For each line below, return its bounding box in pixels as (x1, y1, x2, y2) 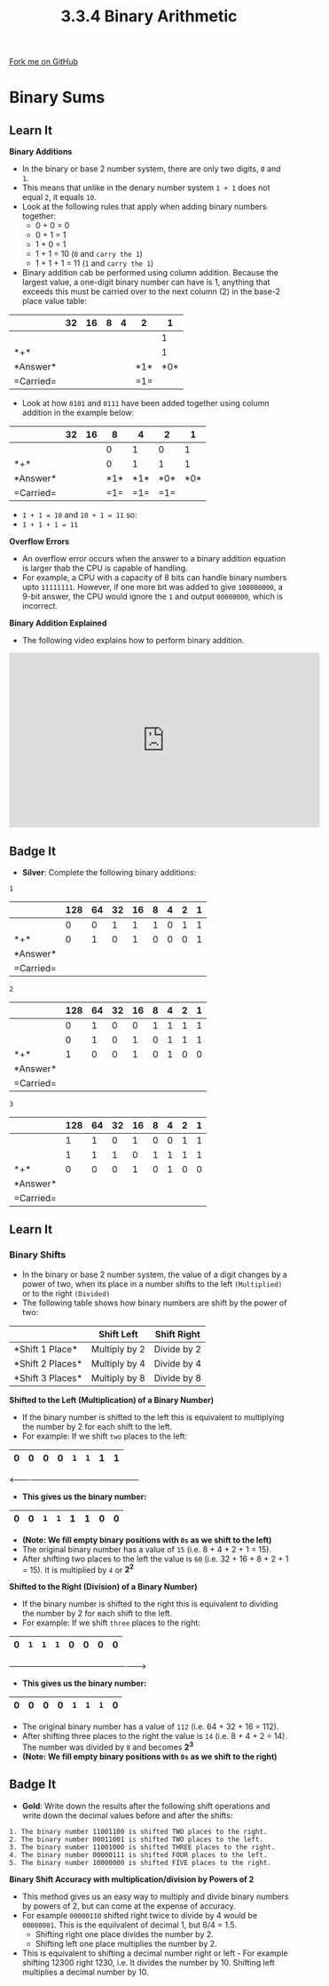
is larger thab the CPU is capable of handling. (21, 562, 188, 574)
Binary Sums (9, 87, 106, 108)
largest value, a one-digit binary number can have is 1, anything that (21, 277, 270, 288)
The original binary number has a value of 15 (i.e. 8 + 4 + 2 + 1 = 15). (21, 1543, 272, 1554)
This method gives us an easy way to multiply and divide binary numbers (21, 1891, 289, 1902)
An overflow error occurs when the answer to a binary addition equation (21, 554, 286, 564)
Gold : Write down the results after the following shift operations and (21, 1800, 270, 1811)
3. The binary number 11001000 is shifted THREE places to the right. (9, 1842, 276, 1852)
